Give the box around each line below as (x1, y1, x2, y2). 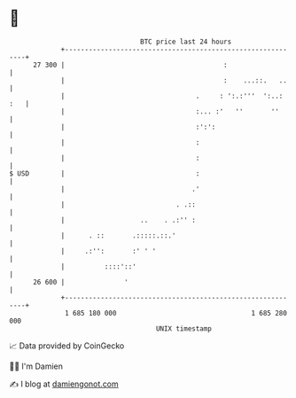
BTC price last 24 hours (140, 37, 232, 46)
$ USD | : (9, 168, 200, 178)
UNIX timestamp (155, 324, 213, 333)
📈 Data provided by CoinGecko (9, 340, 125, 351)
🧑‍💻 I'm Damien (9, 361, 64, 371)
